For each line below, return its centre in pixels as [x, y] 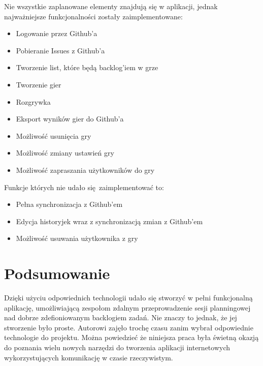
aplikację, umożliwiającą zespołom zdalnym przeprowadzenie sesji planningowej [127, 307]
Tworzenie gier [39, 84]
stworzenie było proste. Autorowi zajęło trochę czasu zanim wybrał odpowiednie [129, 327]
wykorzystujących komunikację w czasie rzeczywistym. [89, 357]
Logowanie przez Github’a [57, 33]
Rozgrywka [33, 101]
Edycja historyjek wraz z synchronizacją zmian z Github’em [109, 221]
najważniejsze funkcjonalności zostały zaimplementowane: [93, 16]
